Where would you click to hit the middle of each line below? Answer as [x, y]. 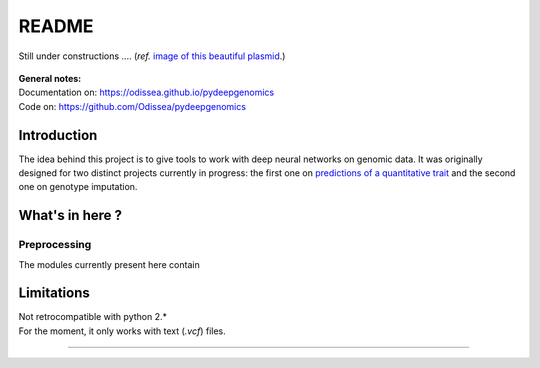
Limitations [54, 293]
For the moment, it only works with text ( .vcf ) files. [122, 331]
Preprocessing [55, 245]
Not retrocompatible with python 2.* [92, 317]
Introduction [58, 135]
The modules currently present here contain [109, 264]
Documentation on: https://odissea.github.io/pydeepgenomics [146, 92]
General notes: [50, 78]
